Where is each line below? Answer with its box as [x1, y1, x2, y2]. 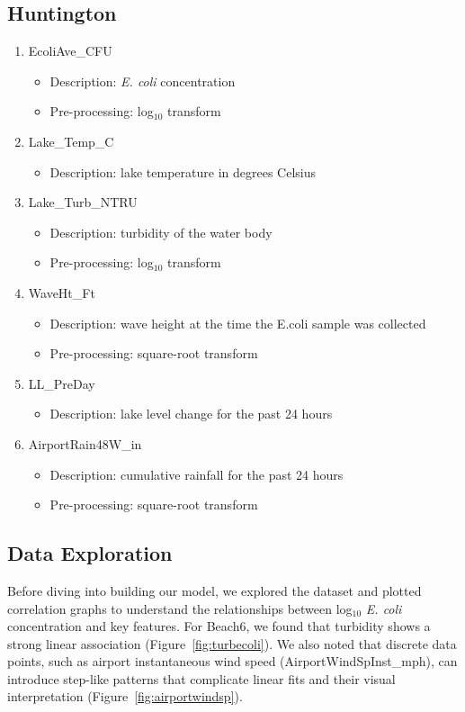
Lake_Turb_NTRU [28, 193, 138, 212]
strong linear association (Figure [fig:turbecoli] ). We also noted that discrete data [7, 634, 457, 653]
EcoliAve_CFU [28, 41, 112, 60]
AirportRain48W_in [28, 434, 142, 453]
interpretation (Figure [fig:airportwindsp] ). [7, 687, 243, 706]
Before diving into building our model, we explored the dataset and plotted [7, 581, 422, 599]
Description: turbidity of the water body [49, 222, 273, 241]
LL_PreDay [28, 374, 95, 392]
